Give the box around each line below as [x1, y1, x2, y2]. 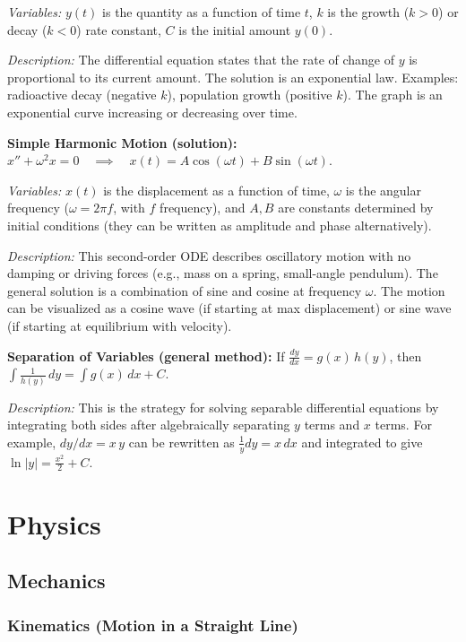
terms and [304, 415, 360, 434]
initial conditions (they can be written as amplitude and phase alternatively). [7, 215, 432, 234]
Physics [7, 505, 101, 542]
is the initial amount [178, 20, 291, 39]
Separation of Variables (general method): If [7, 346, 285, 365]
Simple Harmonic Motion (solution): [7, 133, 237, 152]
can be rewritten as [128, 432, 235, 451]
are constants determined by [278, 198, 434, 217]
